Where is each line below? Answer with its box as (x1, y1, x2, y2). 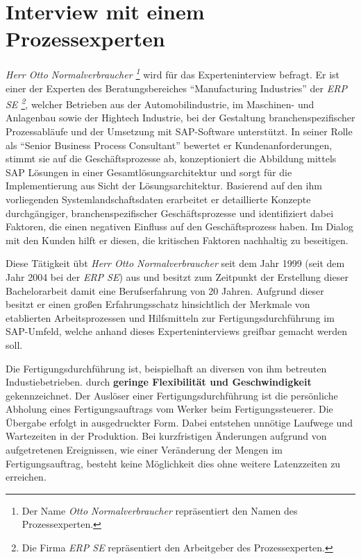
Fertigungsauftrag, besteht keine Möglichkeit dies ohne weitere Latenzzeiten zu (6, 456, 341, 470)
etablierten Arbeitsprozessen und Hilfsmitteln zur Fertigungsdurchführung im (6, 310, 335, 325)
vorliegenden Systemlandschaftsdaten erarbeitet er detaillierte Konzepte (6, 191, 311, 206)
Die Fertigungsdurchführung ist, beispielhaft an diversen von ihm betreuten (6, 361, 327, 375)
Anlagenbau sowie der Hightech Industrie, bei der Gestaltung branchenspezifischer (6, 110, 355, 125)
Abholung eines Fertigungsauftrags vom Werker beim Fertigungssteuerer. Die (6, 402, 333, 416)
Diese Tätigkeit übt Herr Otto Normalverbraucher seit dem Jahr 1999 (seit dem (6, 256, 345, 270)
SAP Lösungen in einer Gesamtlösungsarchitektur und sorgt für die (6, 164, 292, 179)
